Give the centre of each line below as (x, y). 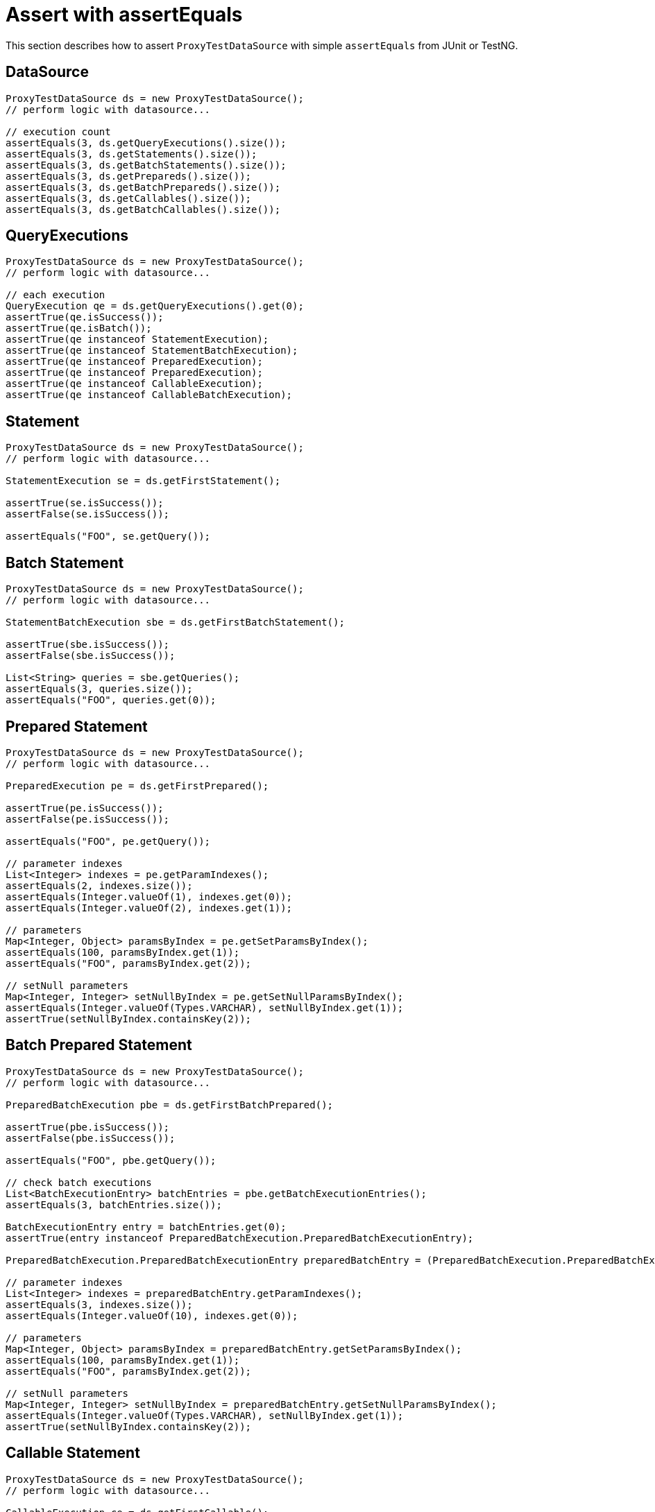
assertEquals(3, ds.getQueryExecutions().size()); (146, 143)
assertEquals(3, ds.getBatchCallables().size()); (143, 209)
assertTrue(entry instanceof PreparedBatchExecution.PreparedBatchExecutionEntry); (240, 1238)
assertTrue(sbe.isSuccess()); (88, 645)
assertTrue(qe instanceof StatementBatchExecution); (152, 351)
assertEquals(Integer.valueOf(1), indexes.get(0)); (149, 896)
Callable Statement (73, 1453)
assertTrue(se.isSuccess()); (85, 503)
